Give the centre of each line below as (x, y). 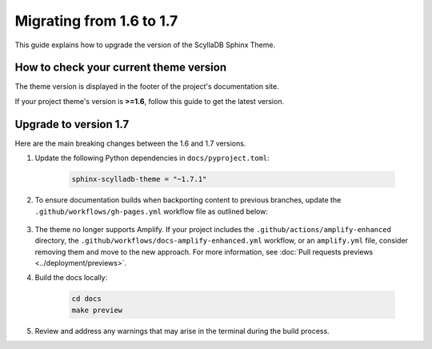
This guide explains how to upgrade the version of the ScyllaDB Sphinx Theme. (145, 45)
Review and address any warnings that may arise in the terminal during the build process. (182, 331)
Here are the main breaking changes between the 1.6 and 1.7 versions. (130, 143)
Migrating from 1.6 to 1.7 (96, 21)
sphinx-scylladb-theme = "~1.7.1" (139, 179)
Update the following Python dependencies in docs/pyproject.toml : (152, 158)
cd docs (86, 299)
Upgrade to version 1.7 (72, 124)
